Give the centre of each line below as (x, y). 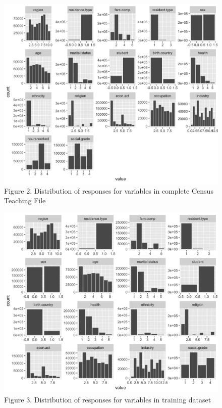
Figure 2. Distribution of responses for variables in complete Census (109, 190)
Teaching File (25, 200)
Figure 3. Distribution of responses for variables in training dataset (108, 399)
